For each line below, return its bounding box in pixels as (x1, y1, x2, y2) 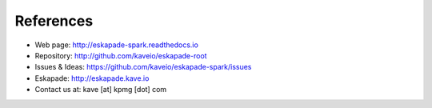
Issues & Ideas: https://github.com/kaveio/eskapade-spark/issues (34, 62, 252, 72)
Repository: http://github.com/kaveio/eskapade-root (34, 50, 207, 60)
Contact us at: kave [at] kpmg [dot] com (34, 85, 167, 94)
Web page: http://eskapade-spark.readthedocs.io (34, 40, 199, 50)
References (14, 12, 94, 30)
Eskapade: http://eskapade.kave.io (34, 73, 150, 83)
